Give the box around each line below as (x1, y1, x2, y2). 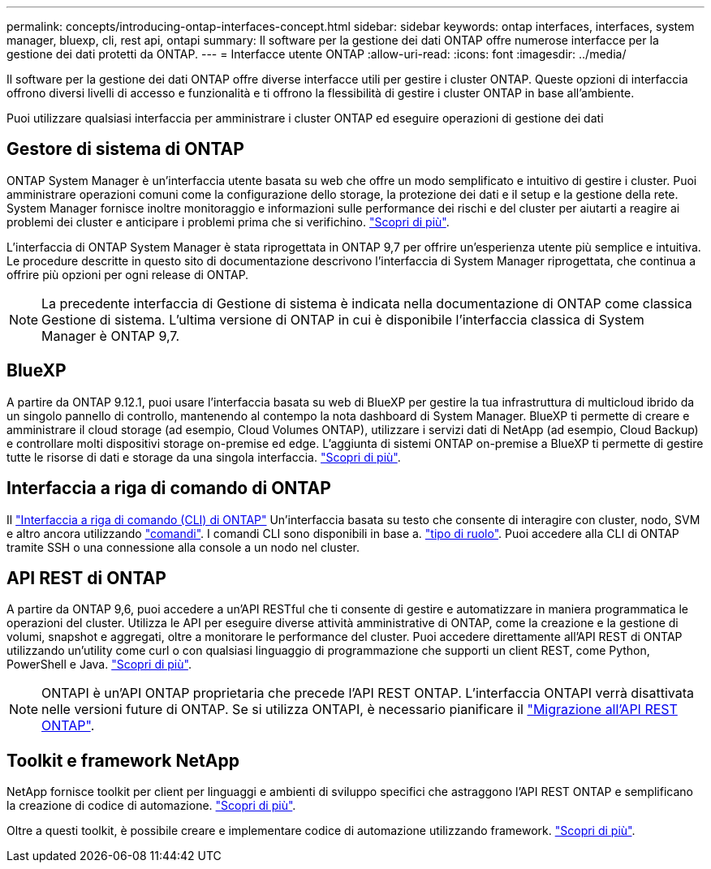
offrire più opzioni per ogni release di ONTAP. (6, 267, 249, 282)
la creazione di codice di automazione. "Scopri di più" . (6, 798, 296, 813)
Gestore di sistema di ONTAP (6, 139, 244, 160)
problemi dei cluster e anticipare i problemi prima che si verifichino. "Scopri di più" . (6, 214, 450, 229)
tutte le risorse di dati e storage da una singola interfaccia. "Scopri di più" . (6, 450, 401, 464)
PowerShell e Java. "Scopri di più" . (6, 657, 192, 672)
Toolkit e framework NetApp (6, 750, 239, 771)
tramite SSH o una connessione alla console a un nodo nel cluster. (6, 540, 360, 554)
